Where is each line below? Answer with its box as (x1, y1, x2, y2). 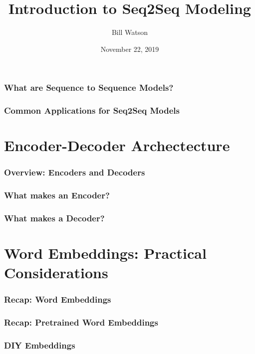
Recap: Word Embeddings (4, 293, 111, 306)
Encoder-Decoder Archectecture (4, 135, 230, 156)
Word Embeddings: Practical (4, 243, 207, 263)
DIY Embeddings (4, 339, 75, 352)
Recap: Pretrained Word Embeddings (4, 316, 158, 329)
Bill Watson (111, 27, 148, 37)
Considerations (4, 262, 108, 283)
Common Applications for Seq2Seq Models (4, 104, 180, 117)
